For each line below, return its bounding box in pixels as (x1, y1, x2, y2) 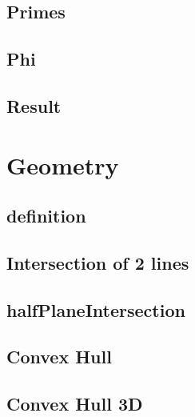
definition (6, 203, 86, 228)
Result (6, 93, 62, 118)
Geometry (6, 148, 119, 181)
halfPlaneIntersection (6, 297, 185, 322)
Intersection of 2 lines (6, 250, 189, 275)
